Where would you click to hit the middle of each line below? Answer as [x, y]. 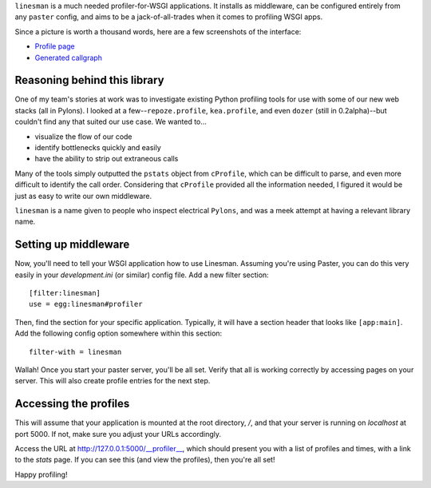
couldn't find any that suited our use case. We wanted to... [111, 122]
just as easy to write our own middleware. [83, 196]
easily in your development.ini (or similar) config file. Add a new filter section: [142, 275]
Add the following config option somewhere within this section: [119, 333]
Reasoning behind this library [89, 80]
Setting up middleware [72, 245]
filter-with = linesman [75, 352]
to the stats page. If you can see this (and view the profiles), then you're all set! [145, 460]
